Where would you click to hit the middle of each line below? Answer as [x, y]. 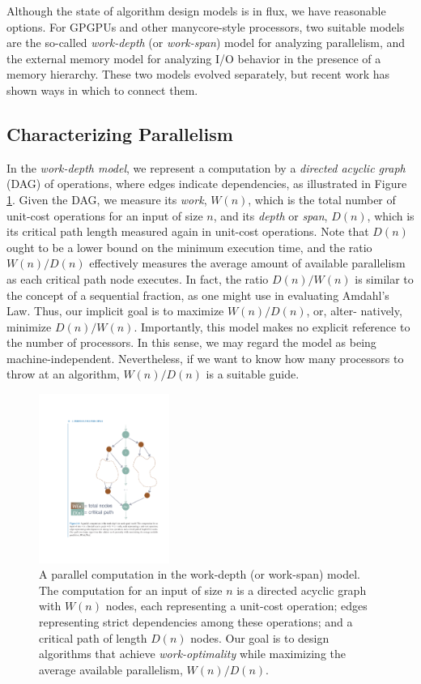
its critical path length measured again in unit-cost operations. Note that [188, 231]
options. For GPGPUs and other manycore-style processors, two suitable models [206, 26]
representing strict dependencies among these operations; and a [196, 622]
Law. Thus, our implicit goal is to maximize [115, 311]
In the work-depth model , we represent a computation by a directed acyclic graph [206, 167]
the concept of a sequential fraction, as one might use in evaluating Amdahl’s [198, 295]
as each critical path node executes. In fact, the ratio [138, 278]
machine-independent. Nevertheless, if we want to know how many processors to [205, 358]
